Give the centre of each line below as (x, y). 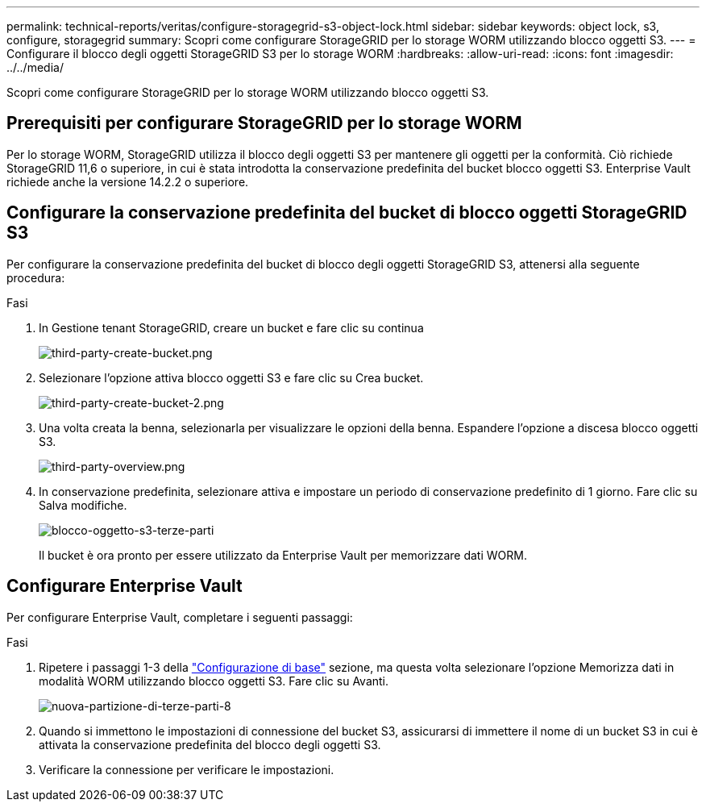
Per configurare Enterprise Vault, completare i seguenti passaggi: (180, 617)
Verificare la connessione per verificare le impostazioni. (187, 769)
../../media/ (35, 67)
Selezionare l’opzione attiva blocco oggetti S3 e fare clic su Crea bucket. (231, 377)
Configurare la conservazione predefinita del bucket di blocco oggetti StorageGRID (347, 213)
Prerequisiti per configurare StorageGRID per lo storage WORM (264, 123)
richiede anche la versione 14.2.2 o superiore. (128, 181)
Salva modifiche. (83, 505)
